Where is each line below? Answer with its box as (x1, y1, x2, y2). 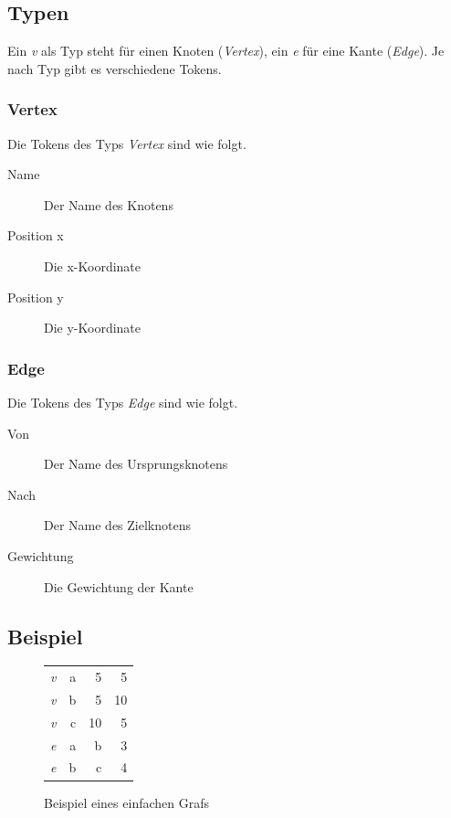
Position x (7, 226, 64, 245)
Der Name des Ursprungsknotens (44, 454, 228, 473)
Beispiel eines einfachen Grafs (44, 792, 209, 812)
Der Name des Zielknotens (44, 515, 191, 535)
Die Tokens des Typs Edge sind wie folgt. (7, 392, 238, 411)
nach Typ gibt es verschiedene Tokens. (7, 58, 222, 78)
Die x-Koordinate (44, 256, 142, 275)
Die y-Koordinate (44, 318, 142, 337)
